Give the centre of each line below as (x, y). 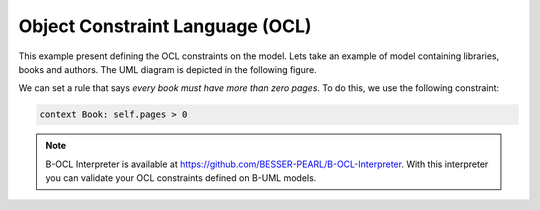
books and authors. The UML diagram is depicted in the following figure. (167, 69)
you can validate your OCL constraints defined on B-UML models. (181, 178)
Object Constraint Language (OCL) (165, 26)
